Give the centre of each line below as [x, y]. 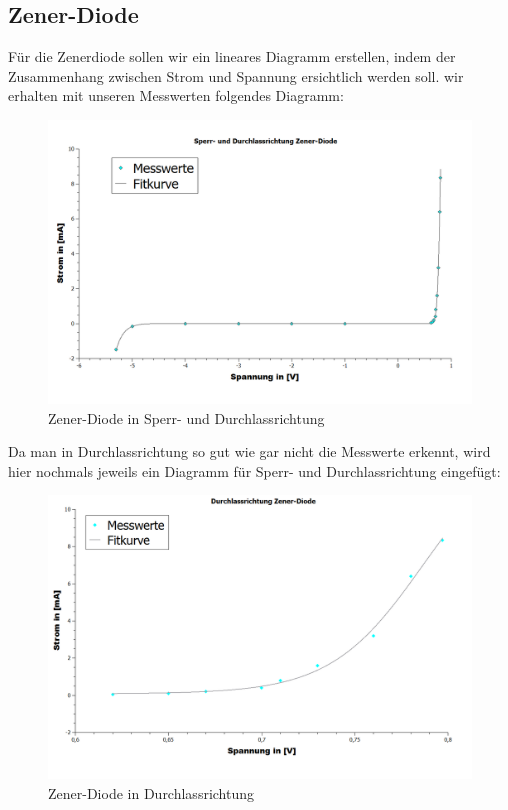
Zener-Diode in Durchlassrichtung [151, 793]
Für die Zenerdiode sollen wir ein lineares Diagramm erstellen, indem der [232, 56]
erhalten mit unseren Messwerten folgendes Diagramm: [176, 95]
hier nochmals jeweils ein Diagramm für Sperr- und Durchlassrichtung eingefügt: [254, 470]
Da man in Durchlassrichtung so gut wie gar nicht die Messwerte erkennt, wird [249, 451]
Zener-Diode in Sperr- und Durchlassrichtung [186, 417]
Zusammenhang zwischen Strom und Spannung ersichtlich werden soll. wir [236, 75]
